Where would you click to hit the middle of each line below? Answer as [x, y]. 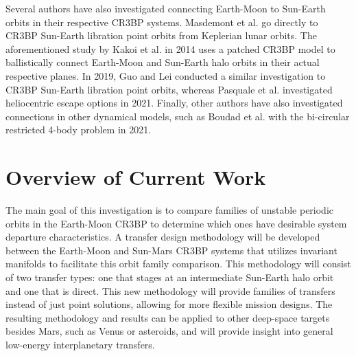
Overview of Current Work [136, 177]
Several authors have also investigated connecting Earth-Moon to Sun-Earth [166, 8]
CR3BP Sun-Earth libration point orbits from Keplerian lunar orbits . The [161, 35]
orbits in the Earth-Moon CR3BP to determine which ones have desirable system [176, 223]
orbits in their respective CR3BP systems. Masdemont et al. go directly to [162, 22]
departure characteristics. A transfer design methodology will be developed [163, 237]
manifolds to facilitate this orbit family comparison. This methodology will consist [178, 264]
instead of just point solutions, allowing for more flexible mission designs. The [169, 304]
